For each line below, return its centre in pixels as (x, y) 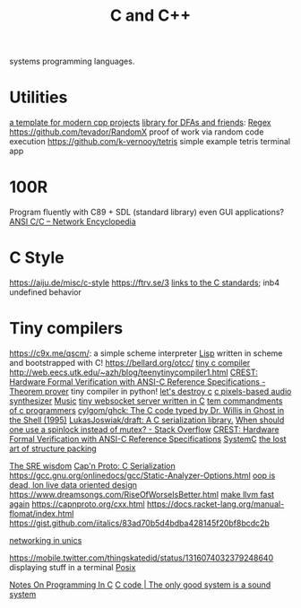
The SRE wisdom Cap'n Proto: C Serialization (93, 465)
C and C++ (150, 16)
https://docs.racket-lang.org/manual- (215, 504)
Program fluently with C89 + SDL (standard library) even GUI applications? (147, 213)
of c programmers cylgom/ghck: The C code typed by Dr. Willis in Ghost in (147, 410)
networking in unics (46, 540)
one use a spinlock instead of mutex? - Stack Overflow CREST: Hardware (144, 429)
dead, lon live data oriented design (73, 484)
